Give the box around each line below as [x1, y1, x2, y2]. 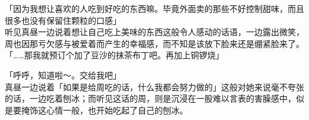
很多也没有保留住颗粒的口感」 [5, 14, 121, 26]
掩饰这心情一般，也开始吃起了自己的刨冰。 [21, 103, 188, 116]
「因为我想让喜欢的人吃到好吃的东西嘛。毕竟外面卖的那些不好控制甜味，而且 [5, 2, 304, 14]
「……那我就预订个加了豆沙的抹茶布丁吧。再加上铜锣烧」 [5, 49, 224, 61]
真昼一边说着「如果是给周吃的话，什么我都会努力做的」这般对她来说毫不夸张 [5, 80, 304, 93]
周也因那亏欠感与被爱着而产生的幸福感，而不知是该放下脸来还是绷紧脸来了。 [5, 37, 304, 49]
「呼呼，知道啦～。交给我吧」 [5, 68, 121, 81]
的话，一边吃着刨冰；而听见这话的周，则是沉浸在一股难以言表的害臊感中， [5, 92, 296, 105]
